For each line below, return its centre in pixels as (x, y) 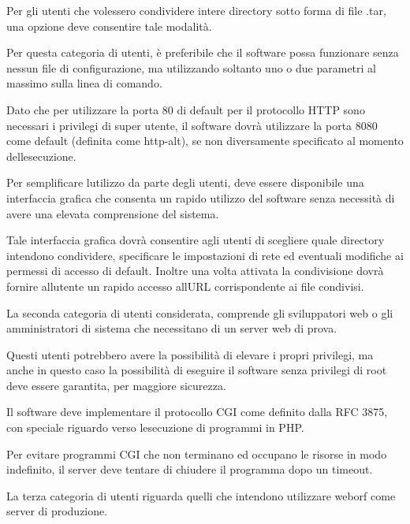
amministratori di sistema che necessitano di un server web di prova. (172, 328)
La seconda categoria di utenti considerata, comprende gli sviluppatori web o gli (200, 312)
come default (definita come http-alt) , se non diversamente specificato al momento (205, 141)
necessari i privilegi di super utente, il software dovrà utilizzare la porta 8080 (192, 125)
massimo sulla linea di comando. (84, 83)
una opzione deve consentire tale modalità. (109, 26)
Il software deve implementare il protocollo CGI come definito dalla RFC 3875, (197, 412)
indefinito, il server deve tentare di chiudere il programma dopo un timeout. (190, 469)
